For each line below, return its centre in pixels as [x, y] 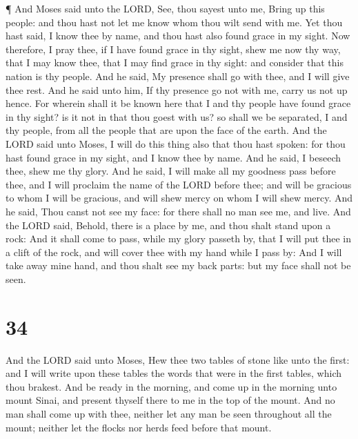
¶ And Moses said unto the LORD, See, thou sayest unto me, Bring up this [165, 8]
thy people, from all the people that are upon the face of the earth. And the [166, 130]
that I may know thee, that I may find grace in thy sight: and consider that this [175, 62]
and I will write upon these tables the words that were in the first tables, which [174, 373]
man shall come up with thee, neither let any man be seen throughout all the [169, 413]
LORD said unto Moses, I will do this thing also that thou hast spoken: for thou [176, 143]
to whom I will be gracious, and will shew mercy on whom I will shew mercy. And [179, 198]
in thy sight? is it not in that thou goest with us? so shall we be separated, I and [177, 116]
